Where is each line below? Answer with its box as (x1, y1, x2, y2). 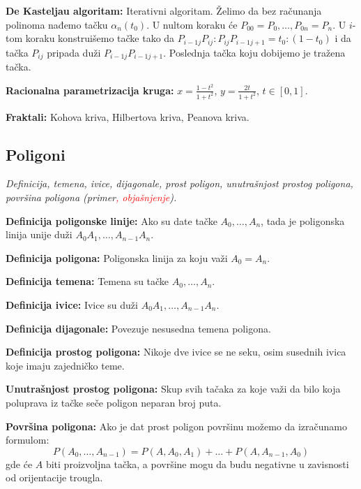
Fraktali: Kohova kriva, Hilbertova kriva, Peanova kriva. (6, 109, 249, 124)
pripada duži (47, 45, 101, 59)
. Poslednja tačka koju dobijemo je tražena (163, 45, 346, 59)
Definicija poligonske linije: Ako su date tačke (6, 213, 217, 228)
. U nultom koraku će (146, 17, 238, 31)
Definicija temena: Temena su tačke (6, 274, 169, 289)
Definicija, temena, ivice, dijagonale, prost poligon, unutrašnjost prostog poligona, (6, 176, 353, 191)
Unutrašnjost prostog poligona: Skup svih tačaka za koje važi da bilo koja (6, 381, 341, 396)
